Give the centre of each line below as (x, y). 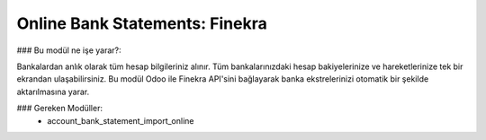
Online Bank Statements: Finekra (142, 23)
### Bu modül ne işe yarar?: (69, 50)
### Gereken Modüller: (60, 109)
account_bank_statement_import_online (121, 120)
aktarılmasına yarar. (53, 92)
